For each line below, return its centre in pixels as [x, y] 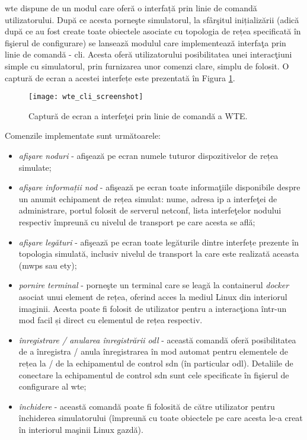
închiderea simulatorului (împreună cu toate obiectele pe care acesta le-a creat [161, 418]
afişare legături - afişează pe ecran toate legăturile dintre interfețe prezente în [159, 242]
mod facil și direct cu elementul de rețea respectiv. [111, 320]
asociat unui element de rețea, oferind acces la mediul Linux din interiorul [153, 296]
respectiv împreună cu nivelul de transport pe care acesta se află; [137, 221]
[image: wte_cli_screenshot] [86, 97]
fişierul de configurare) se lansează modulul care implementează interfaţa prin [145, 42]
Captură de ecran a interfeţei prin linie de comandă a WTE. [138, 115]
